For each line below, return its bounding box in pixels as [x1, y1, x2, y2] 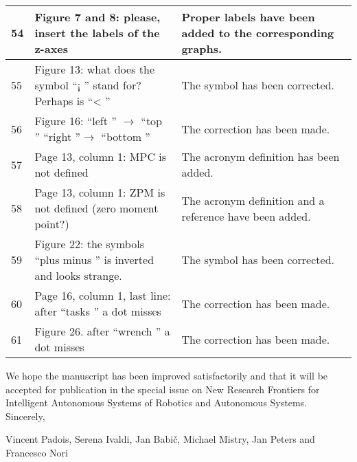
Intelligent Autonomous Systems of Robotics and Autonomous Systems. [5, 395, 307, 410]
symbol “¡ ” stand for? [34, 77, 141, 93]
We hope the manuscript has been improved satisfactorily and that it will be [5, 368, 328, 382]
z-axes [34, 41, 69, 56]
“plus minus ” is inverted [34, 252, 154, 267]
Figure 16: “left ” [34, 113, 117, 129]
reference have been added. [181, 208, 311, 224]
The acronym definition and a [181, 192, 325, 208]
